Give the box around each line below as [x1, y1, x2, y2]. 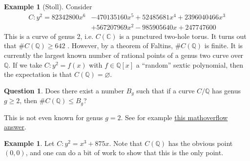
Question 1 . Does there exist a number [4, 85, 124, 95]
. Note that [109, 138, 143, 148]
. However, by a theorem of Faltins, [67, 40, 173, 51]
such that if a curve [136, 85, 195, 95]
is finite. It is [204, 40, 243, 51]
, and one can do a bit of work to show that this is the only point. [25, 147, 224, 158]
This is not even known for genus [4, 112, 103, 122]
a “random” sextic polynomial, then [136, 59, 243, 70]
